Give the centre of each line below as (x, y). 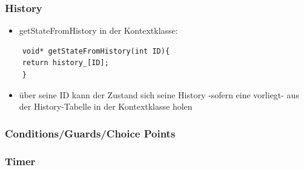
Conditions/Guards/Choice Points (90, 133)
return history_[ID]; (65, 63)
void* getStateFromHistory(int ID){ (96, 51)
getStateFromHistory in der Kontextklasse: (98, 30)
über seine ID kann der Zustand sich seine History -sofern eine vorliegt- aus (159, 94)
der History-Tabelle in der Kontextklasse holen (106, 106)
